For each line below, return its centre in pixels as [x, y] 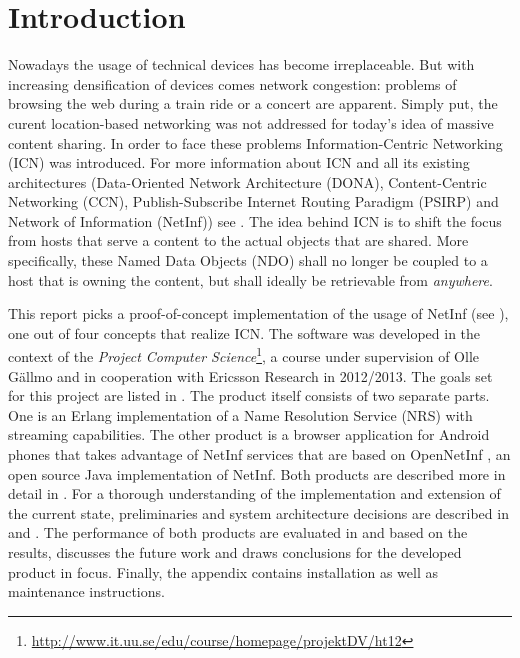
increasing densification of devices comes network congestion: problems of [232, 83]
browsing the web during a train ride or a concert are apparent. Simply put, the [253, 103]
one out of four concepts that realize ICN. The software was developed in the [244, 332]
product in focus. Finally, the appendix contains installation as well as [223, 571]
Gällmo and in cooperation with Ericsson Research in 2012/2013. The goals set [250, 375]
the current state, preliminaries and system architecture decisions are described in [258, 512]
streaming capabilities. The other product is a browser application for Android [249, 434]
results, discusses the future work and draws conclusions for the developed [235, 552]
